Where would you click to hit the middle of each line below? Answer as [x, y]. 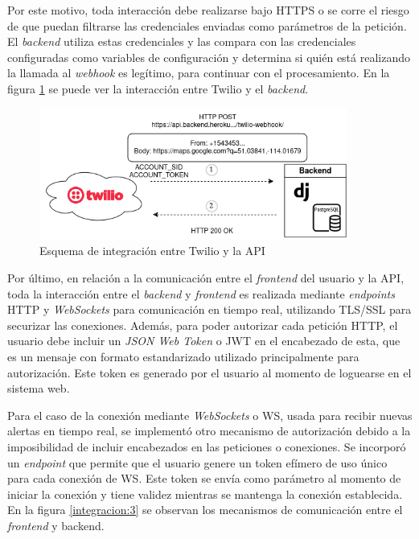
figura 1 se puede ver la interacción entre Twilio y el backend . [158, 88]
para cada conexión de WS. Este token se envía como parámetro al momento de [204, 478]
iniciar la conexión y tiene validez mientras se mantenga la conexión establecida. [205, 494]
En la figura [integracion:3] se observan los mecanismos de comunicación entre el [205, 510]
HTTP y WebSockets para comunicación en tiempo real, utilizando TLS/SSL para [209, 309]
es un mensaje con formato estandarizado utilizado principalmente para [183, 357]
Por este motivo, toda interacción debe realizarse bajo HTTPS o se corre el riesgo [208, 10]
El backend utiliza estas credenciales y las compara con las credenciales [182, 41]
